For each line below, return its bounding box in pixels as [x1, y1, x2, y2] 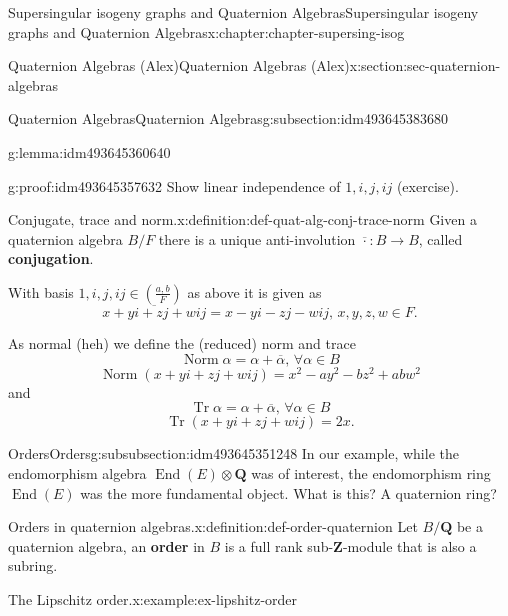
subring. [8, 555, 58, 576]
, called [418, 228, 463, 249]
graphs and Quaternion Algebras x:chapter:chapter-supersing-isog [8, 21, 405, 42]
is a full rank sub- [224, 535, 334, 556]
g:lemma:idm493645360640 [8, 141, 171, 162]
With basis [8, 281, 74, 302]
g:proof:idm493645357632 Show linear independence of [8, 175, 341, 196]
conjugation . [8, 248, 94, 269]
